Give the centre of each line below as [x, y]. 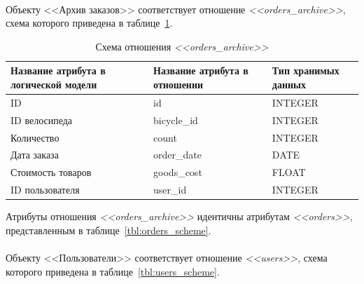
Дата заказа [35, 155]
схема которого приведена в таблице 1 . [89, 23]
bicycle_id [176, 120]
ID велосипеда [42, 120]
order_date [177, 155]
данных [289, 84]
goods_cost [178, 172]
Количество [35, 137]
